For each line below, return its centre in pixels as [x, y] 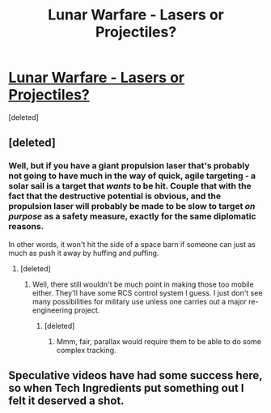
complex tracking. [86, 350]
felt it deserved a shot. [66, 401]
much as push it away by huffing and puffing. [84, 253]
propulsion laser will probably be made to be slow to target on [132, 206]
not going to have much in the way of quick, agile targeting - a [132, 176]
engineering [52, 310]
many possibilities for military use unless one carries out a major [139, 301]
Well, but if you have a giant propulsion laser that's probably [129, 166]
